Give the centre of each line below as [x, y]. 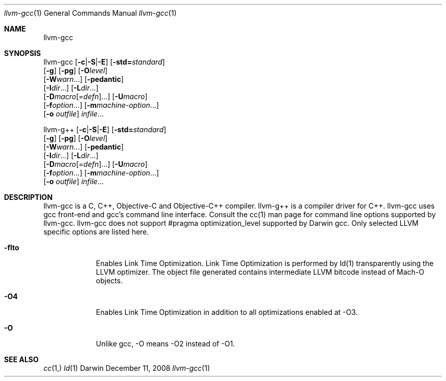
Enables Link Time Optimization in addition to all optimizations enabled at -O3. [227, 312]
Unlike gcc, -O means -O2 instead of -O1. [165, 344]
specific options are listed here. [96, 232]
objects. [109, 281]
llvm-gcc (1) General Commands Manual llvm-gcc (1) [90, 13]
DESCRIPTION [29, 197]
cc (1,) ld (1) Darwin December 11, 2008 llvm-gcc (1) [127, 368]
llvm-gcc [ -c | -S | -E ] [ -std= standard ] [104, 62]
